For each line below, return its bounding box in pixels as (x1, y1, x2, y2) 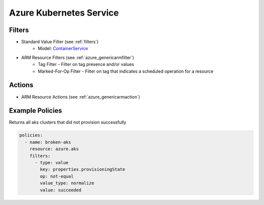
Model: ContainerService (38, 45, 88, 51)
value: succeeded (40, 187, 82, 193)
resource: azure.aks (29, 146, 79, 152)
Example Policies (9, 106, 62, 115)
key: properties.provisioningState (40, 166, 126, 172)
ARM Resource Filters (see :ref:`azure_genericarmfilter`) (21, 54, 134, 61)
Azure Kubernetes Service (9, 7, 119, 18)
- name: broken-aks (24, 139, 71, 145)
